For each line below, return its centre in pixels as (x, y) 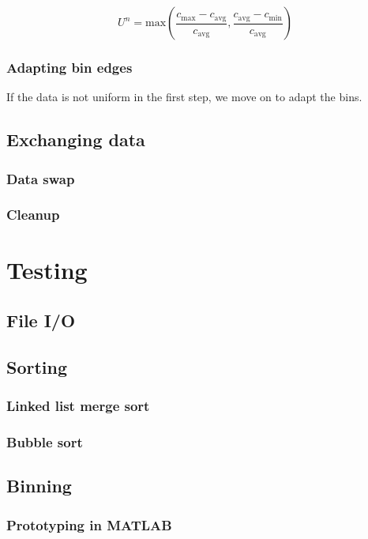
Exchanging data (76, 139)
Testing (47, 270)
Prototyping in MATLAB (89, 524)
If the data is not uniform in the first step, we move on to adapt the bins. (184, 97)
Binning (39, 486)
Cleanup (33, 215)
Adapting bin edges (69, 67)
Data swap (41, 178)
